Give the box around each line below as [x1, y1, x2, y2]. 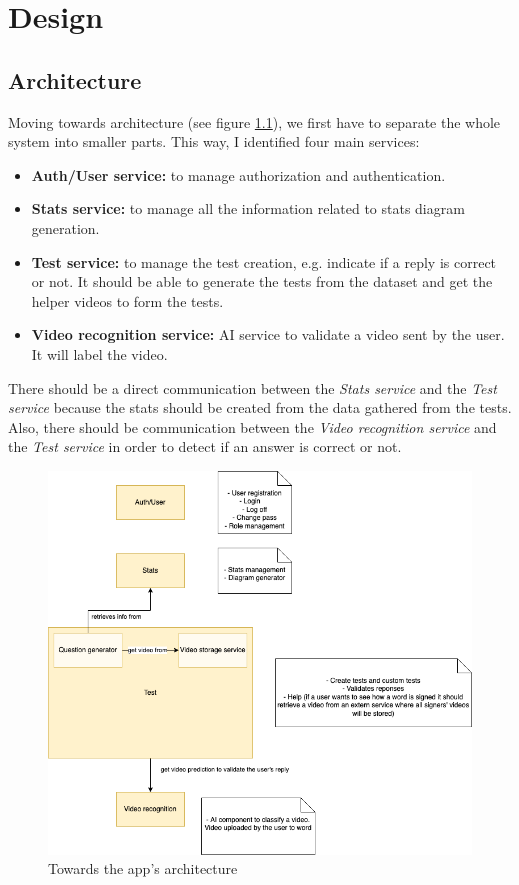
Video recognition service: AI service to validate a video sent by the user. [31, 324, 505, 345]
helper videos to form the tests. [31, 290, 224, 311]
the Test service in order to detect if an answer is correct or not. [8, 436, 402, 457]
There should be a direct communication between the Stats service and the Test [8, 377, 497, 398]
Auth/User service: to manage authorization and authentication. [31, 164, 446, 185]
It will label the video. [31, 343, 168, 364]
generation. [31, 217, 100, 238]
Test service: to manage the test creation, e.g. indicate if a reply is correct [31, 251, 497, 272]
